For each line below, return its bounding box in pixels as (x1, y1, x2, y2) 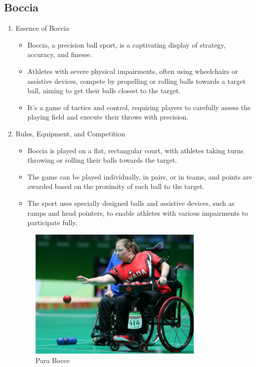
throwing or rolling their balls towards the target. (27, 155, 177, 165)
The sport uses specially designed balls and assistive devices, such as (27, 197, 235, 208)
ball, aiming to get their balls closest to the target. (27, 85, 181, 96)
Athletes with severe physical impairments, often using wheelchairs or (27, 65, 238, 76)
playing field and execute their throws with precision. (27, 112, 188, 122)
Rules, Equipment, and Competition (15, 128, 126, 138)
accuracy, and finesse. (27, 49, 92, 60)
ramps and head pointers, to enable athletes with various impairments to (27, 207, 248, 218)
